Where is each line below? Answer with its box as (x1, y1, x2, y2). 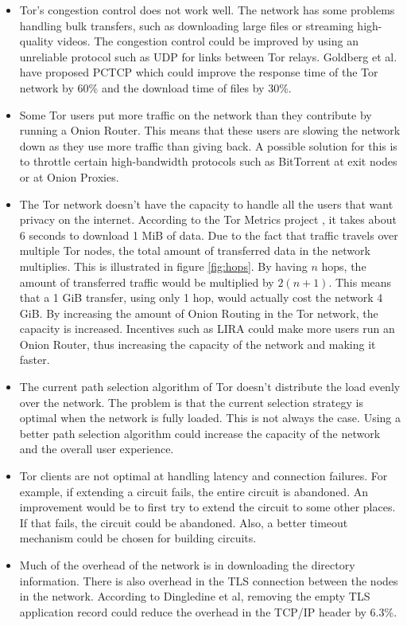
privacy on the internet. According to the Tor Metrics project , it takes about (19, 211, 397, 228)
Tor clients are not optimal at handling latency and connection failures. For (19, 468, 388, 484)
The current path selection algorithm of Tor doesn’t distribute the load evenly (19, 378, 401, 395)
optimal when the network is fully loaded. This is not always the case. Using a (19, 409, 401, 426)
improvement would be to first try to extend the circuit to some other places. (19, 499, 396, 515)
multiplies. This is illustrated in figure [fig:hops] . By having (19, 257, 308, 274)
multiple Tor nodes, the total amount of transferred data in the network (19, 242, 370, 259)
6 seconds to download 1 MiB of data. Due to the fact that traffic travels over (19, 226, 398, 243)
